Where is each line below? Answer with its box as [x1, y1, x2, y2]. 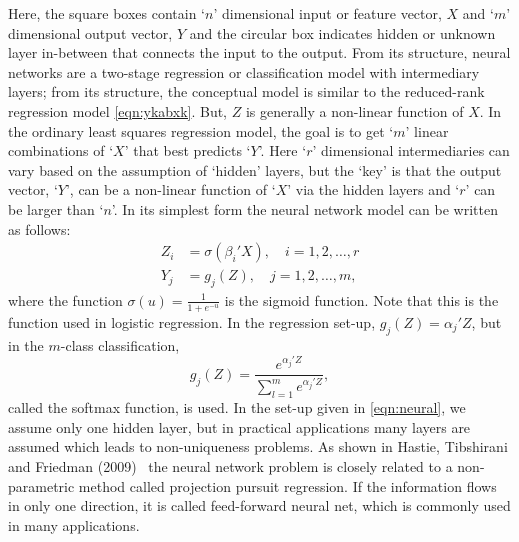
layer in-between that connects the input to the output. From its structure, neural [8, 42, 511, 63]
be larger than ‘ [8, 198, 104, 219]
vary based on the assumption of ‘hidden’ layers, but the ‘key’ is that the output [8, 159, 502, 180]
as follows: [8, 218, 71, 239]
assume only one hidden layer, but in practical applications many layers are [8, 416, 471, 437]
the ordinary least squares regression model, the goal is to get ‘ [8, 120, 394, 141]
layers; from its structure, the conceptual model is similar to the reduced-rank [8, 81, 485, 102]
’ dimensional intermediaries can [312, 140, 510, 161]
